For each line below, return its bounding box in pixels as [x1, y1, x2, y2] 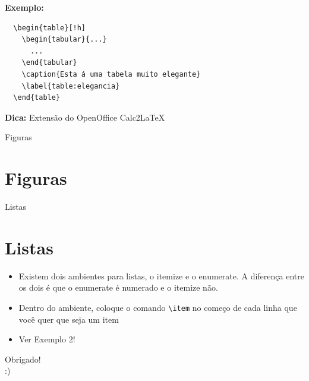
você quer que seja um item [18, 313, 119, 325]
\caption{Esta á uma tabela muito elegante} [21, 70, 201, 78]
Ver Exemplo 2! [18, 333, 75, 345]
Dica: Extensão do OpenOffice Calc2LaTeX [5, 111, 165, 123]
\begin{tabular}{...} [21, 35, 107, 44]
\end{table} [13, 93, 61, 102]
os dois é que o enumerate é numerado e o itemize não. [18, 281, 218, 294]
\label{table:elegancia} [21, 81, 120, 90]
